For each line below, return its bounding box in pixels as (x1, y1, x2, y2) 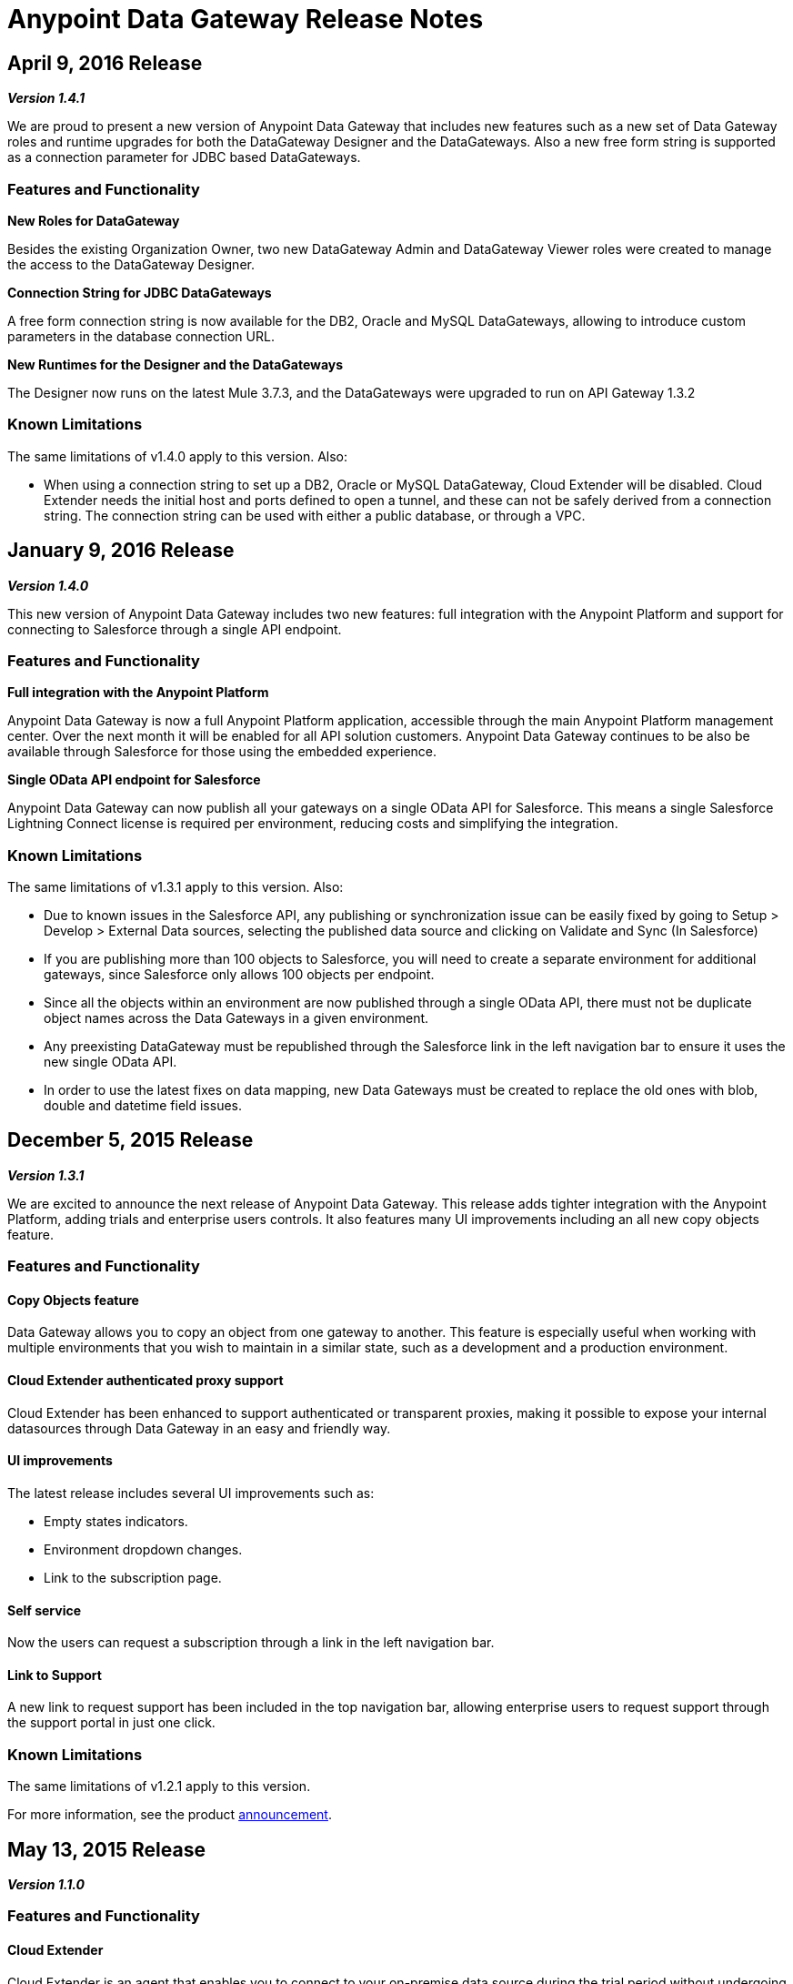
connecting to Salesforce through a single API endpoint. (7, 621, 342, 637)
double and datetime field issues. (44, 1098, 242, 1114)
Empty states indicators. (44, 1513, 188, 1529)
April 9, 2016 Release (7, 51, 203, 75)
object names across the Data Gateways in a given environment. (44, 1010, 429, 1027)
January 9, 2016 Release (7, 539, 235, 562)
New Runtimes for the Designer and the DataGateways (7, 356, 344, 372)
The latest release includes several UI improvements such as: (7, 1484, 375, 1501)
